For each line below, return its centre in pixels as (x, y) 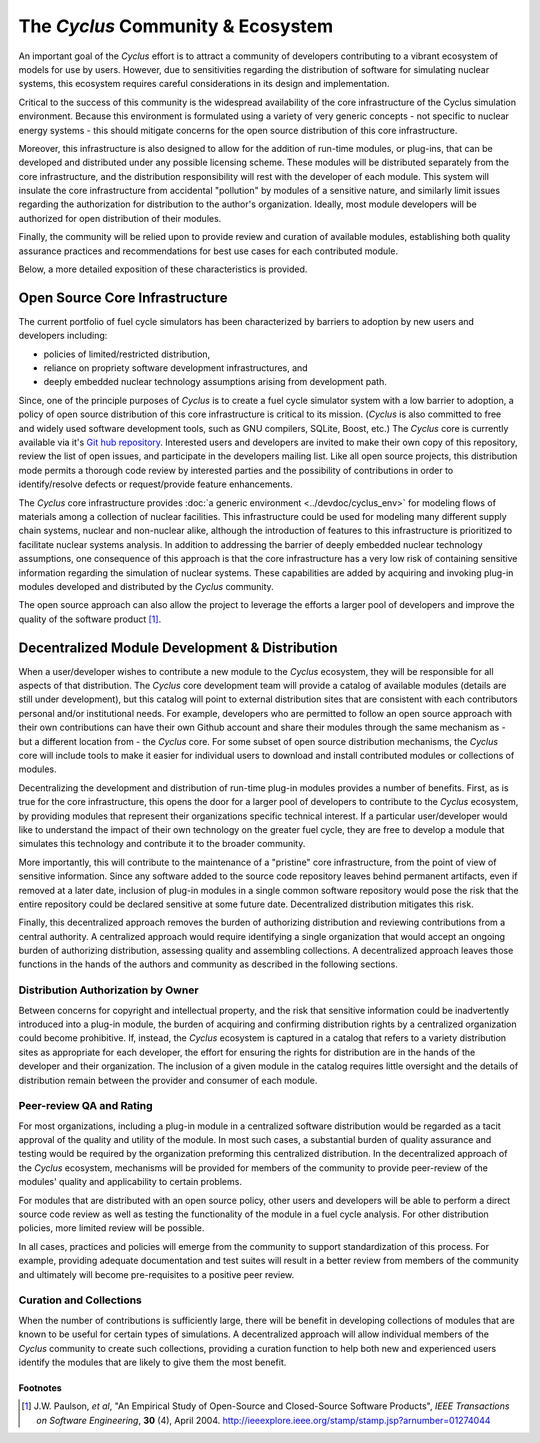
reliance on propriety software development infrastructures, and (176, 368)
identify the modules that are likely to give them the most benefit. (152, 1362)
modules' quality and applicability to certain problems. (130, 1182)
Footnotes (40, 1387)
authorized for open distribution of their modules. (120, 218)
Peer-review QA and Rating (86, 1106)
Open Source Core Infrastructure (123, 297)
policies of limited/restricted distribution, (127, 354)
